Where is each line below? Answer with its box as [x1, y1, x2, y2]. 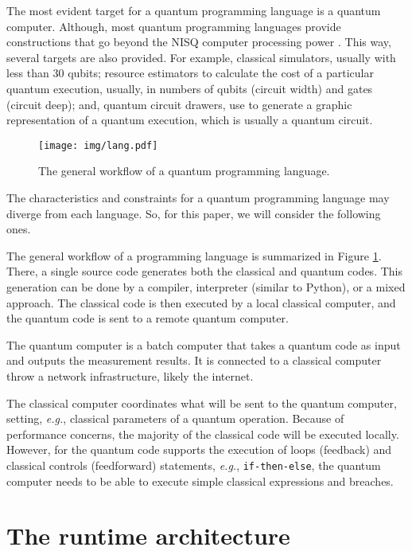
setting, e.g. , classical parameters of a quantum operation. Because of [6, 410, 344, 427]
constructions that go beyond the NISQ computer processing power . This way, [6, 33, 391, 50]
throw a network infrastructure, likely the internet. [6, 367, 254, 384]
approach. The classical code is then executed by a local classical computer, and [6, 294, 396, 311]
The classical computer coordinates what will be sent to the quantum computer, [6, 394, 397, 411]
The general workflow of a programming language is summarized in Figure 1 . [6, 247, 382, 264]
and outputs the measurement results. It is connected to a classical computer [6, 352, 382, 369]
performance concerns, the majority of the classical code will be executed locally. [6, 425, 399, 442]
